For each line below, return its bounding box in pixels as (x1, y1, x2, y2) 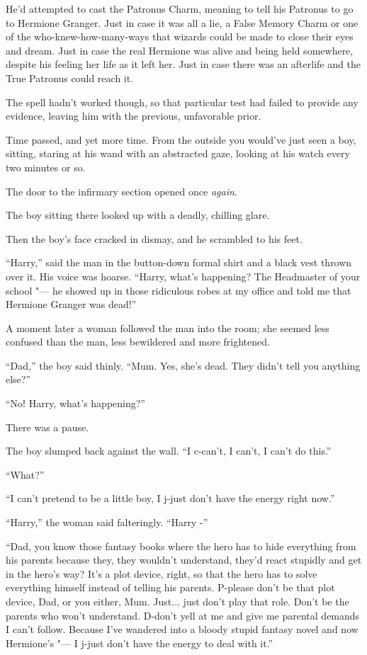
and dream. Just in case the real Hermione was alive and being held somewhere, (6, 42, 354, 57)
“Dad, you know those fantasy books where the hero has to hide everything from (6, 538, 356, 553)
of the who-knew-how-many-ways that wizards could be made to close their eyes (6, 29, 354, 44)
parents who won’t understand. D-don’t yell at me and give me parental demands (6, 608, 360, 622)
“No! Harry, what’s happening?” (6, 396, 145, 411)
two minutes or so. (6, 159, 86, 174)
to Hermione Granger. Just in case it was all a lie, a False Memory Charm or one (6, 15, 358, 30)
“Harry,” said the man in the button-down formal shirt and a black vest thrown (6, 255, 352, 270)
